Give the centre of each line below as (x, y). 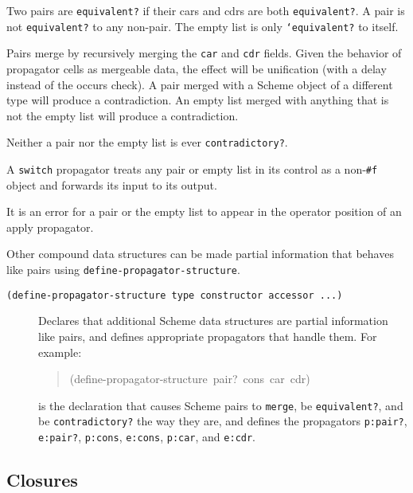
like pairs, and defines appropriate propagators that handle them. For (208, 336)
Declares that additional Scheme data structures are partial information (213, 321)
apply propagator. (50, 227)
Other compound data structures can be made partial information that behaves (200, 254)
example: (60, 352)
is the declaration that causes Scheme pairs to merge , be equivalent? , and (221, 405)
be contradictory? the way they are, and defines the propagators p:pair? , (223, 421)
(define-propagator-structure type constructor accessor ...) (175, 295)
